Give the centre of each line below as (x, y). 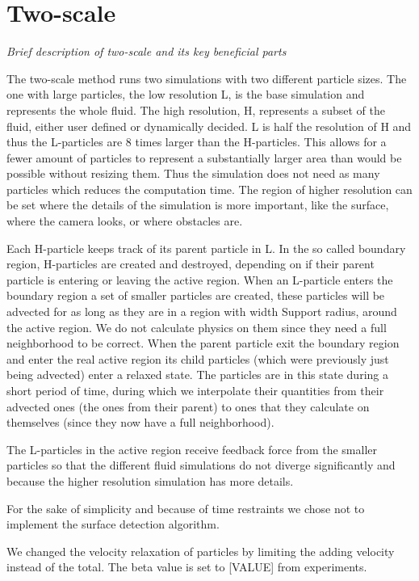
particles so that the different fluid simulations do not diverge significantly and (201, 465)
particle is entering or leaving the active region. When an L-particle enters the (200, 279)
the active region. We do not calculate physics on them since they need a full (197, 327)
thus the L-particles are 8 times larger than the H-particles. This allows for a (197, 142)
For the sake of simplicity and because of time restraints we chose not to (186, 508)
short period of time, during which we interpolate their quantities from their (195, 390)
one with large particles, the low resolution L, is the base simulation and (186, 94)
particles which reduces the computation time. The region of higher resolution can (209, 189)
